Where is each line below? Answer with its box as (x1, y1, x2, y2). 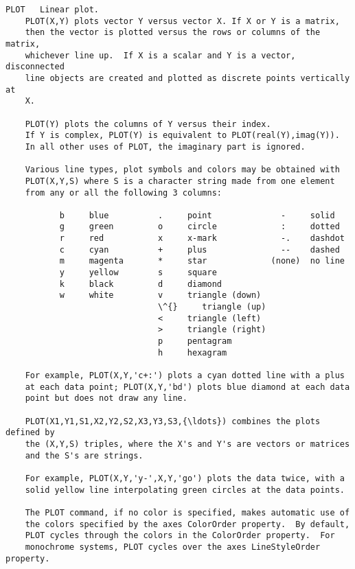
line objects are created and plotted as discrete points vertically (25, 73, 350, 83)
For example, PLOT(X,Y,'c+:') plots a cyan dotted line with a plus (25, 371, 345, 380)
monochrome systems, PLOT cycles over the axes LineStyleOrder (25, 542, 321, 552)
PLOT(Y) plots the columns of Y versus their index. (25, 119, 271, 129)
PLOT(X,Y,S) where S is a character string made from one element (25, 176, 335, 186)
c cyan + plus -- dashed (59, 244, 340, 255)
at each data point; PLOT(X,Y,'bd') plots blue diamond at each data (25, 382, 350, 392)
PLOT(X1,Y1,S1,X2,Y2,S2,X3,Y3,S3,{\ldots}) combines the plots (25, 416, 321, 426)
